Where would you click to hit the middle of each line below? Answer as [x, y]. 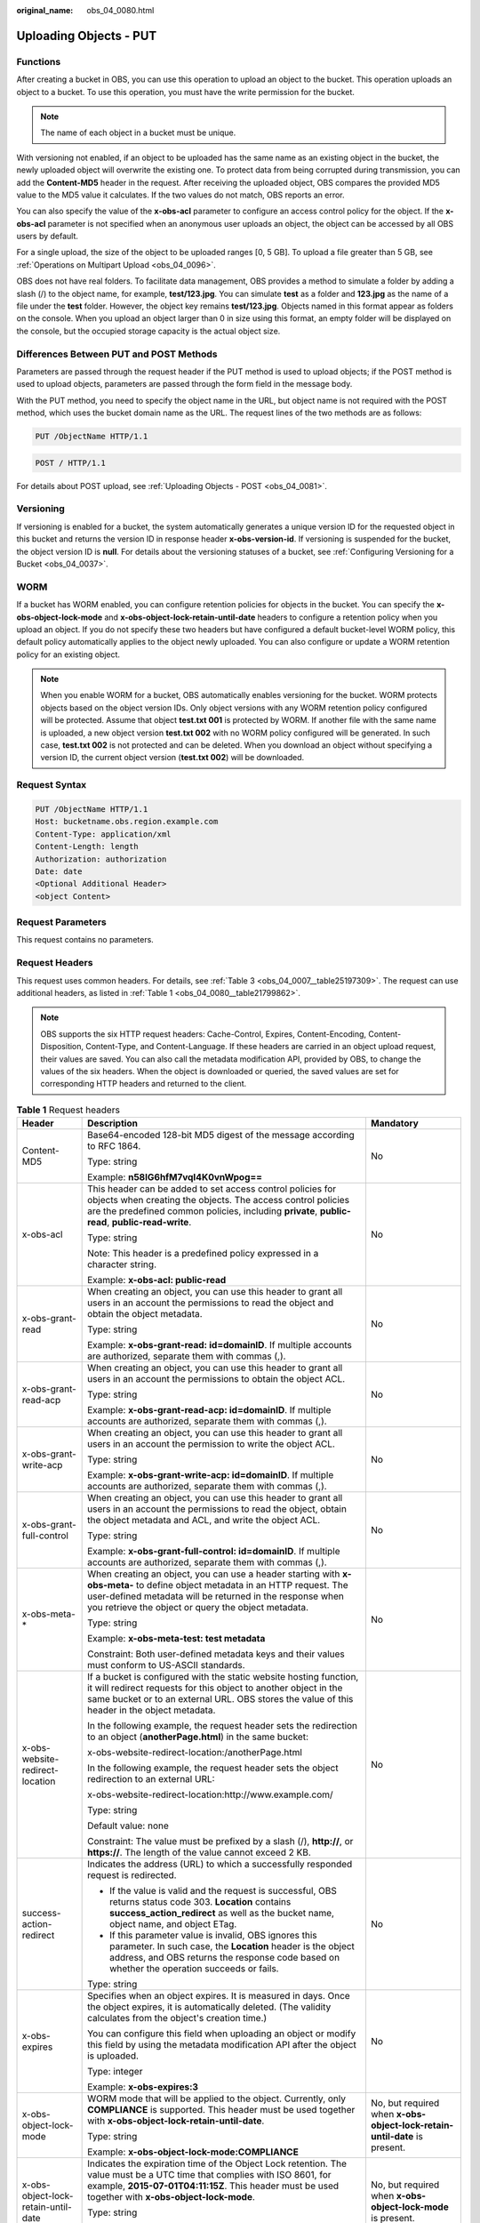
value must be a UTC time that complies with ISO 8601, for [209, 2175]
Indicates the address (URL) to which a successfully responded [220, 1865]
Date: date [59, 871]
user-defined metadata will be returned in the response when [216, 1596]
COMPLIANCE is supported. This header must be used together [221, 2110]
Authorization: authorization [101, 859]
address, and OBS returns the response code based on [225, 1958]
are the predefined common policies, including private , [203, 1211]
